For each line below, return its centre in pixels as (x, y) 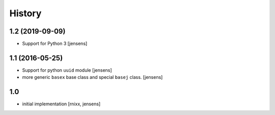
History (25, 13)
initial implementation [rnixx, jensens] (61, 104)
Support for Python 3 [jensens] (55, 44)
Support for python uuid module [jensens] (67, 70)
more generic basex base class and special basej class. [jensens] (92, 77)
